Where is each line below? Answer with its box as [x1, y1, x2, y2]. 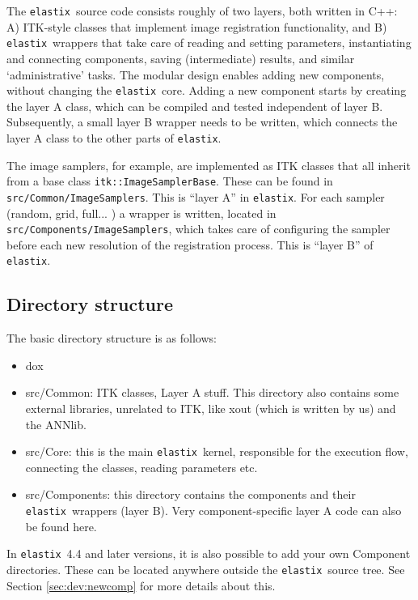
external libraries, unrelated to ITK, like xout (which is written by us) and [25, 399, 396, 416]
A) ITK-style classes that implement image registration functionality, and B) [6, 18, 387, 35]
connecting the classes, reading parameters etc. [25, 458, 258, 475]
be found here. [25, 517, 97, 534]
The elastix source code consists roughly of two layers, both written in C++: [6, 2, 398, 19]
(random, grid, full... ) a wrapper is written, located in [6, 204, 277, 221]
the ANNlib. [25, 415, 87, 432]
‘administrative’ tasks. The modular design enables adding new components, [6, 66, 385, 83]
